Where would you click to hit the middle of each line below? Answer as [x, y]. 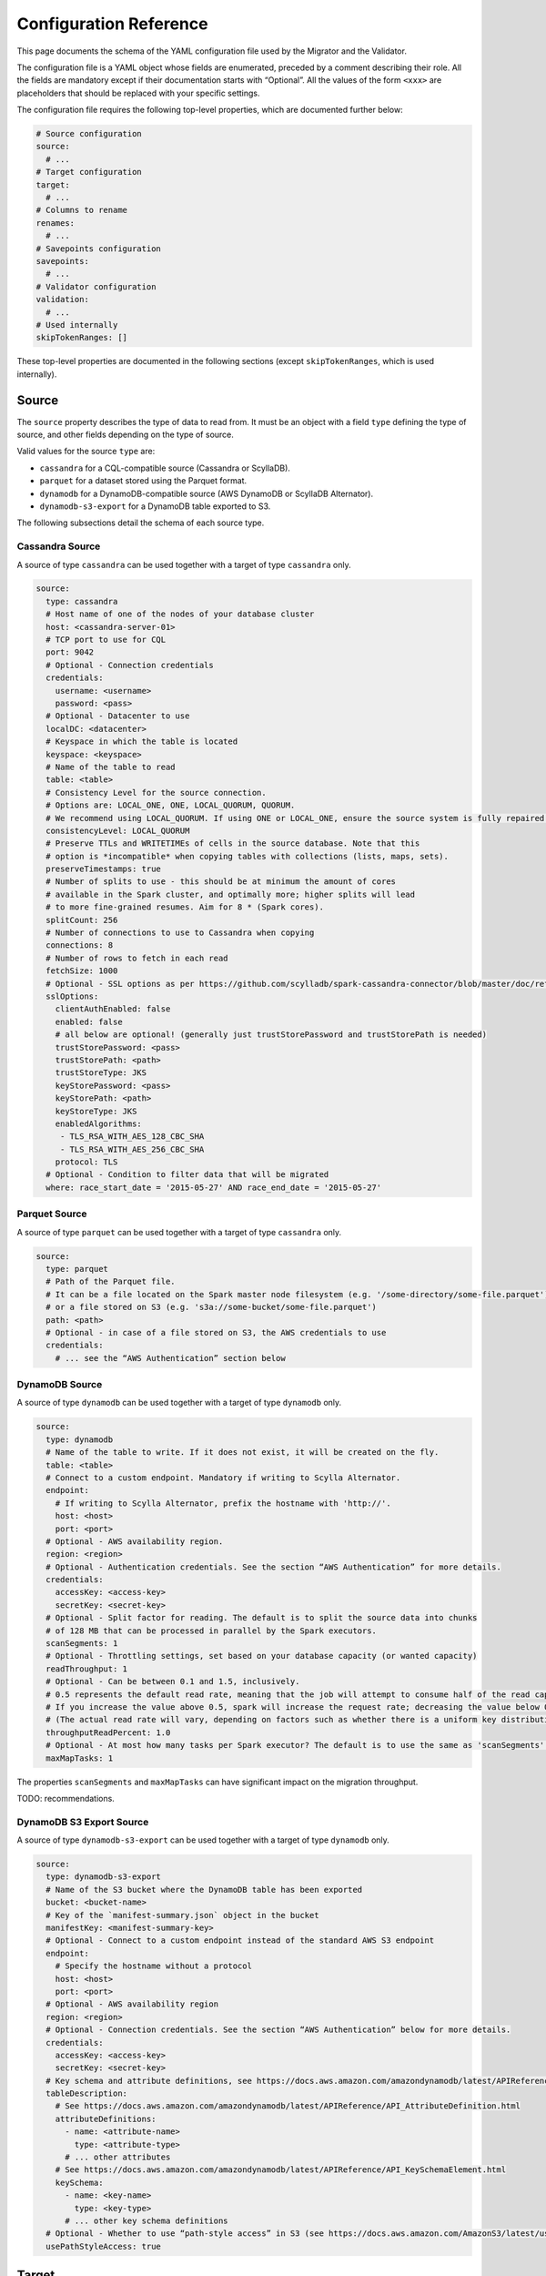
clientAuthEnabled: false [113, 1009]
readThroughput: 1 [86, 1669]
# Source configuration [89, 134]
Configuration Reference [112, 24]
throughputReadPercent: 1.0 [108, 1732]
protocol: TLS [86, 1162]
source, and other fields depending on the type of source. [125, 435]
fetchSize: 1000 [82, 971]
